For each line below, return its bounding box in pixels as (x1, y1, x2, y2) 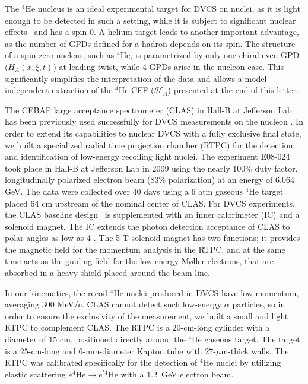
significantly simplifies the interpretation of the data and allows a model (5, 72, 267, 84)
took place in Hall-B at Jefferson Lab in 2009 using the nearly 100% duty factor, (5, 161, 298, 174)
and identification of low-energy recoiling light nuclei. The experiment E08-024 (5, 150, 290, 163)
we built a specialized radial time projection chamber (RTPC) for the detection (5, 138, 293, 151)
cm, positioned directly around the (59, 333, 186, 345)
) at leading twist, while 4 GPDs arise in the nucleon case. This (53, 60, 284, 72)
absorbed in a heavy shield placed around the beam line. (5, 266, 210, 279)
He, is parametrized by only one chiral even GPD (120, 49, 300, 61)
